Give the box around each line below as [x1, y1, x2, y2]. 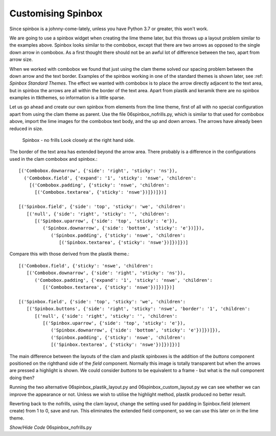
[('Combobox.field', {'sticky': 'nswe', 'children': [18, 263, 153, 268]
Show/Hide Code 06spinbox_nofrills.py [9, 424, 92, 430]
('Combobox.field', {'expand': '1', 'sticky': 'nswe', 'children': [24, 175, 197, 181]
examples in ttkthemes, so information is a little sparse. [9, 95, 125, 101]
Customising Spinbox [9, 8, 103, 19]
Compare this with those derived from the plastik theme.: [9, 251, 130, 257]
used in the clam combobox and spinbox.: [9, 156, 98, 162]
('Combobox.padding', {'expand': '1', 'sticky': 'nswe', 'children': [34, 277, 213, 283]
